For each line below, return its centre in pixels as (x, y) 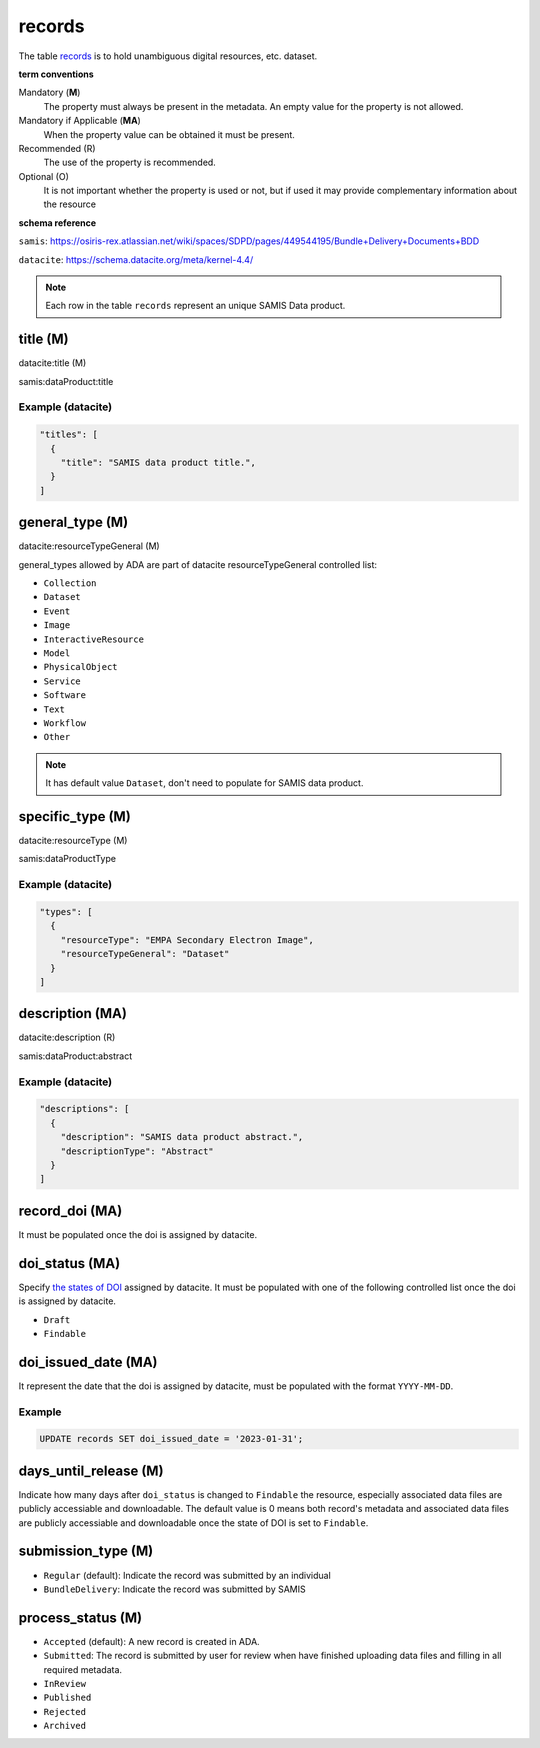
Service (62, 681)
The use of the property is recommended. (130, 162)
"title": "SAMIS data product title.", (158, 463)
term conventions (56, 74)
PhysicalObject (81, 667)
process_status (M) (80, 1617)
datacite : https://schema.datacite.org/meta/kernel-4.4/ (136, 259)
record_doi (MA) (70, 1210)
